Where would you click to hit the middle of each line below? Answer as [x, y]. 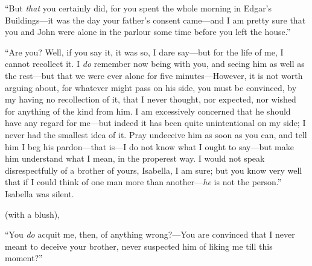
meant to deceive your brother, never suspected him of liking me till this [139, 246]
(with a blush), [33, 214]
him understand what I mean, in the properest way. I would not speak [135, 158]
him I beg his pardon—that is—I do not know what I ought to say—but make [149, 146]
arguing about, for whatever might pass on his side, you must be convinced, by [151, 87]
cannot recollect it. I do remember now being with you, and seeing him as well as [155, 64]
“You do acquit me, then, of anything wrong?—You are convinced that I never [150, 234]
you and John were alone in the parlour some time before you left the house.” [148, 32]
